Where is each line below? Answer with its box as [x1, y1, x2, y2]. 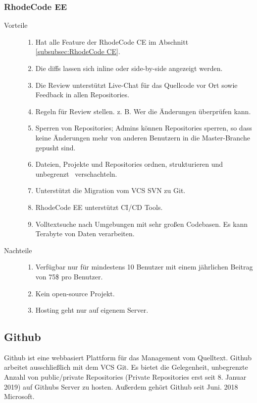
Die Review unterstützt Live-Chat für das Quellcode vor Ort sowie [35, 79, 238, 90]
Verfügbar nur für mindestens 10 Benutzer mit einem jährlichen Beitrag [35, 262, 253, 272]
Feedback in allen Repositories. [35, 89, 129, 100]
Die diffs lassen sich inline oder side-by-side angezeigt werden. [35, 63, 223, 73]
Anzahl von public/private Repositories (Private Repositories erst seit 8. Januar [4, 372, 247, 382]
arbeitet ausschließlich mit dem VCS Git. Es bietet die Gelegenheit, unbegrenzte [4, 362, 248, 372]
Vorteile [4, 20, 28, 30]
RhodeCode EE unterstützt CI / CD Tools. [35, 201, 163, 212]
